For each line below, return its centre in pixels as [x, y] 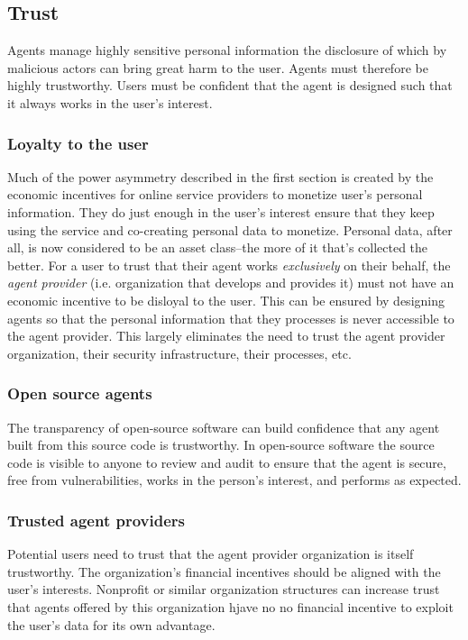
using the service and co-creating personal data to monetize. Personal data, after [230, 229]
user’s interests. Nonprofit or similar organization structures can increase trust [224, 589]
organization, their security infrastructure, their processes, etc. [179, 353]
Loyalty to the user [78, 143]
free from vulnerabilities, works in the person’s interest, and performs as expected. [234, 480]
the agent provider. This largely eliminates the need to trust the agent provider [226, 336]
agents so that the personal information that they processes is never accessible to [231, 318]
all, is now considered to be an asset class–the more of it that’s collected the [218, 247]
